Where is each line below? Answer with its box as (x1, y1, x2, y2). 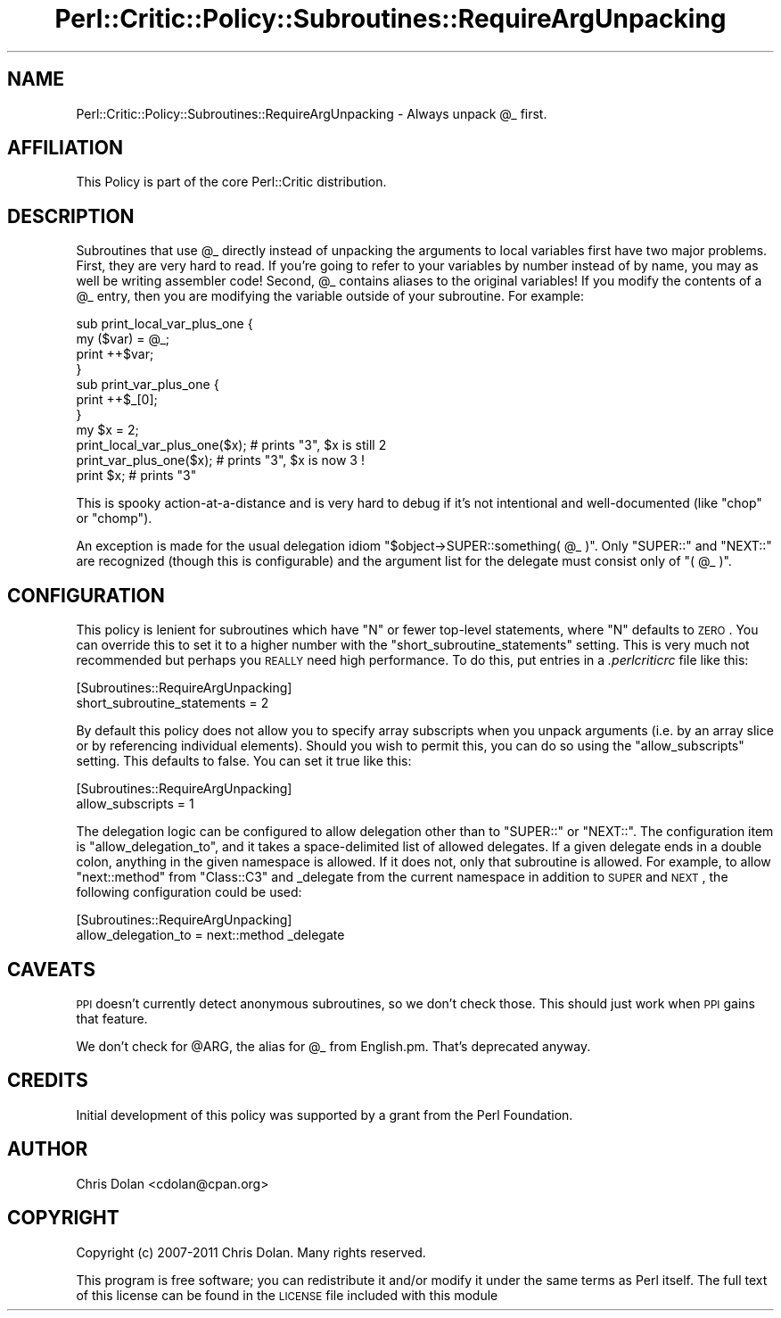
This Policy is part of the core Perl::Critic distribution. (76, 174, 387, 190)
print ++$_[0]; (76, 392, 158, 408)
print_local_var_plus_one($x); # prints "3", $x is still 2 (76, 437, 387, 453)
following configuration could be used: (76, 884, 302, 900)
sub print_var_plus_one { (76, 377, 219, 393)
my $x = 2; (76, 422, 139, 438)
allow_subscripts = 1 (76, 796, 194, 812)
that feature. (76, 1010, 148, 1026)
